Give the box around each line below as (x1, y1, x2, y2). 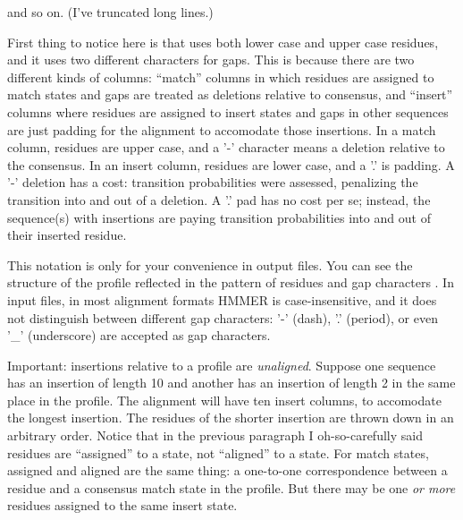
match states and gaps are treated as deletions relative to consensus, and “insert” (7, 85, 453, 104)
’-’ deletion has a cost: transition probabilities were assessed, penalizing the (7, 173, 418, 192)
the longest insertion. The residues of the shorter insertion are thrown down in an (7, 408, 454, 427)
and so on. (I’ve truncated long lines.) (7, 3, 214, 21)
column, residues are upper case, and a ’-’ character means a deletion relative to (7, 138, 445, 157)
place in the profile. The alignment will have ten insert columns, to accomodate (7, 390, 442, 409)
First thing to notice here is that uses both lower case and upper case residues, (7, 32, 439, 51)
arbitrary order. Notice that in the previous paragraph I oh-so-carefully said (7, 426, 423, 445)
